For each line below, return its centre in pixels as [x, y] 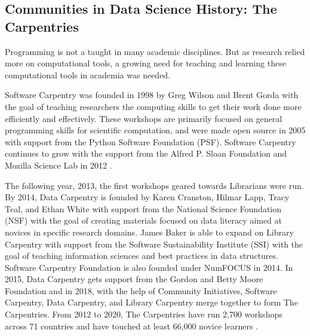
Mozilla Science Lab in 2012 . [59, 165]
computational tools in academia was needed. [88, 74]
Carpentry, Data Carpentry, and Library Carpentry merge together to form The [151, 302]
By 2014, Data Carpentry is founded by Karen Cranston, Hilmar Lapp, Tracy [147, 197]
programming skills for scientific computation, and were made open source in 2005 [155, 130]
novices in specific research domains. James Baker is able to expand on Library [149, 232]
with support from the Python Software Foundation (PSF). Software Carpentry [151, 141]
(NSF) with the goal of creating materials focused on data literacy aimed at [144, 220]
